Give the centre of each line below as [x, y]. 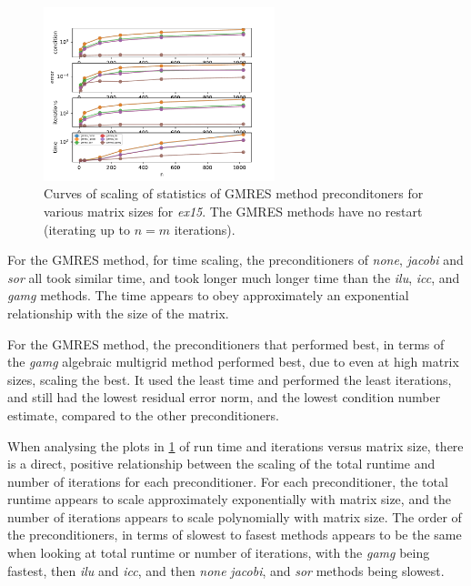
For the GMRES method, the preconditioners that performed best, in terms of [226, 344]
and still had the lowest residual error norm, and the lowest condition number [224, 397]
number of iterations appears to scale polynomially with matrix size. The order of [235, 516]
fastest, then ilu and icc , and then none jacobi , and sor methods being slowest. [226, 570]
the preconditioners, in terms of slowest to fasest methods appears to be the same [235, 535]
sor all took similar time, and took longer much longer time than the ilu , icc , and [234, 277]
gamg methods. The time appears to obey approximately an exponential [208, 295]
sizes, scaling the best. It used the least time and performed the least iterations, [230, 379]
